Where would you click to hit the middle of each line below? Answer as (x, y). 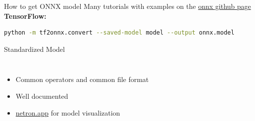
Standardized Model (34, 49)
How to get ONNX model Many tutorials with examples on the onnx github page (127, 6)
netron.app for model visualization (68, 112)
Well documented (42, 96)
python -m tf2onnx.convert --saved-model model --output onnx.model (119, 33)
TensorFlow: (25, 16)
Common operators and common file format (82, 79)
